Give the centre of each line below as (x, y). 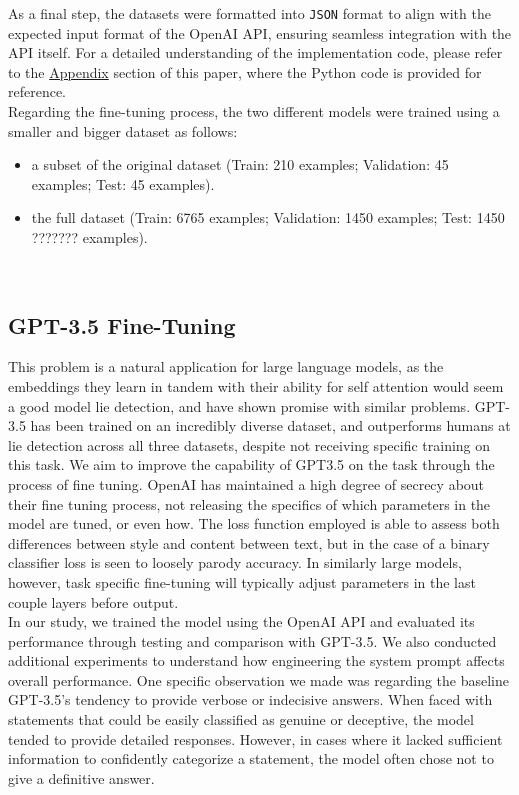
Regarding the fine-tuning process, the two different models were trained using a (254, 111)
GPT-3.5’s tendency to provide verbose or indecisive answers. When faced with (250, 699)
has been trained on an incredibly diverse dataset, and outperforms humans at (270, 425)
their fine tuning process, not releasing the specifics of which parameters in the (249, 503)
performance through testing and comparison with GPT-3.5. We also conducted (252, 640)
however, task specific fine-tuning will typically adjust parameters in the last (242, 581)
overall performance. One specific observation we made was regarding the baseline (259, 679)
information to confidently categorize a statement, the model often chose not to (251, 758)
